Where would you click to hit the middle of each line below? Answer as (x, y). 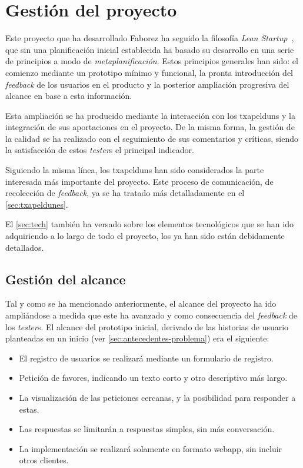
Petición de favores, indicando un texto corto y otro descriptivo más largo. (153, 378)
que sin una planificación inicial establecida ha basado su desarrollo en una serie (150, 49)
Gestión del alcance (66, 279)
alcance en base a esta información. (69, 96)
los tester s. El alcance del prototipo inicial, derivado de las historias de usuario (147, 326)
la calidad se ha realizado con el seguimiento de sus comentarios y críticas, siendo (152, 138)
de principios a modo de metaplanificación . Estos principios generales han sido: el (152, 61)
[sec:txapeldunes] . (37, 204)
